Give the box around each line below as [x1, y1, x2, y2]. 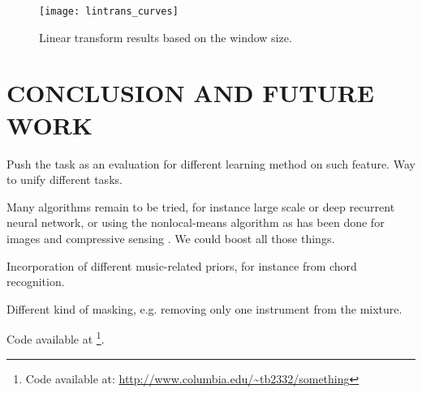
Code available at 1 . [6, 328, 105, 347]
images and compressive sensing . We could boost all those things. [6, 229, 335, 246]
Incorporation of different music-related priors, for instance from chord [6, 257, 357, 274]
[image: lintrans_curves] [39, 6, 179, 17]
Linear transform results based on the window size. [39, 28, 292, 45]
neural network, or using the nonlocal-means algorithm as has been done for [6, 214, 385, 231]
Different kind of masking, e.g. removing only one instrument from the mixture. [6, 300, 403, 317]
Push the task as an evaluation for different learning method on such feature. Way [6, 155, 416, 172]
